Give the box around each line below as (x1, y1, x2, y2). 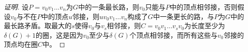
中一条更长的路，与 (153, 11, 214, 21)
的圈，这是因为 (35, 30, 83, 40)
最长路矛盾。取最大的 (4, 21, 72, 31)
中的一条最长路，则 (78, 2, 139, 11)
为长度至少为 (184, 21, 225, 31)
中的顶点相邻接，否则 (170, 2, 238, 11)
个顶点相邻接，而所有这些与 (130, 30, 218, 40)
